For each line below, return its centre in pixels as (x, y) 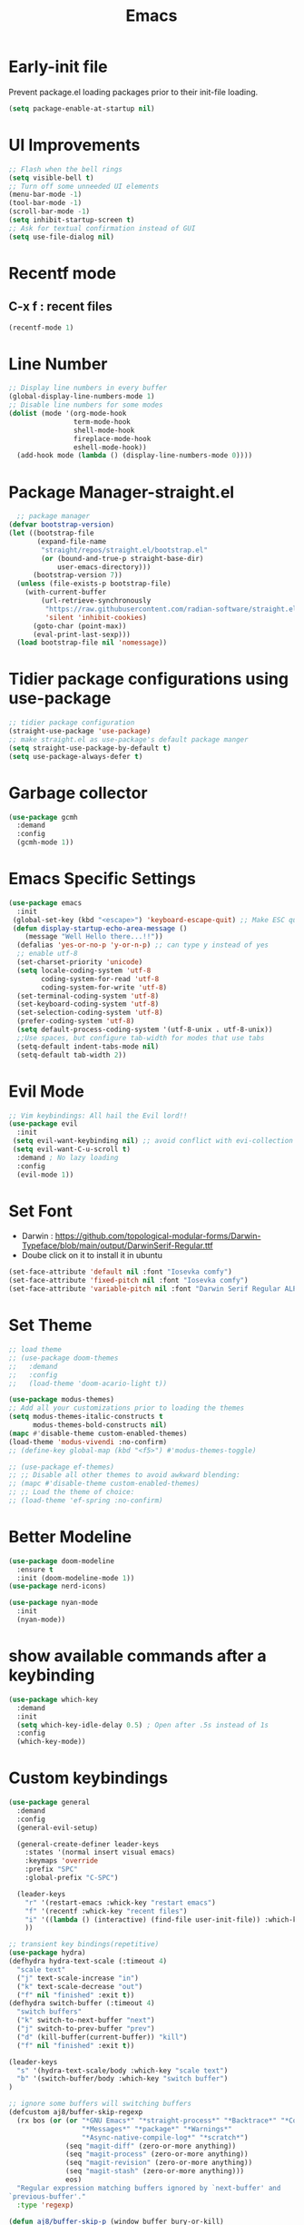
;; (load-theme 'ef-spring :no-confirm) (86, 1501)
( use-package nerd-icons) (57, 1586)
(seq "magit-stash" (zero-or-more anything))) (155, 2171)
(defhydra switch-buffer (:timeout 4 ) (82, 2003)
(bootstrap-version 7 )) (78, 576)
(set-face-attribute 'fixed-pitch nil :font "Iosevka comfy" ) (128, 1281)
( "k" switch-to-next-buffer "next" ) (86, 2021)
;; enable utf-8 (47, 954)
